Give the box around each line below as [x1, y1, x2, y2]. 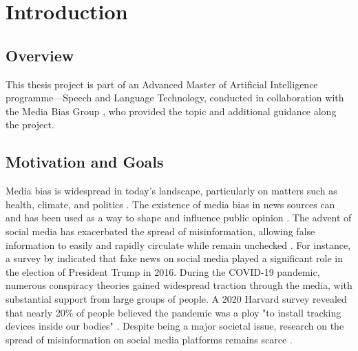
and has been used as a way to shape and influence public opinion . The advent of [6, 210, 352, 225]
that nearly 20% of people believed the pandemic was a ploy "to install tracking [6, 305, 341, 319]
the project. [6, 117, 54, 132]
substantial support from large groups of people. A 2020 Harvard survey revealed [6, 291, 347, 305]
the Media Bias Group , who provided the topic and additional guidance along [6, 103, 337, 118]
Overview [6, 44, 74, 66]
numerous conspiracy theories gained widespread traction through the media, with [6, 278, 352, 292]
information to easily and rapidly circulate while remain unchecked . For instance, [6, 237, 351, 252]
